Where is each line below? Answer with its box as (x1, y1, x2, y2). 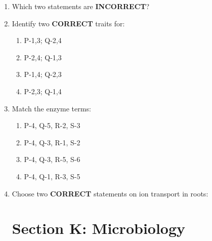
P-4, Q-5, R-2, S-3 (24, 120, 80, 131)
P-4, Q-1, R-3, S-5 (24, 171, 80, 181)
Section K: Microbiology (12, 218, 186, 238)
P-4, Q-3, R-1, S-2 (24, 137, 80, 147)
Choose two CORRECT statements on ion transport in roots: (12, 188, 208, 198)
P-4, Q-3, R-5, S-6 (24, 154, 80, 165)
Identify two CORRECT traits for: (12, 18, 125, 28)
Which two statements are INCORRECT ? (12, 1, 150, 11)
